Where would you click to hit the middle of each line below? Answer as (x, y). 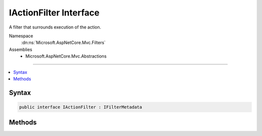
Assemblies (21, 49)
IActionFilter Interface (54, 13)
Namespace (21, 36)
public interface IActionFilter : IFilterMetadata (81, 107)
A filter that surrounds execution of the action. (55, 27)
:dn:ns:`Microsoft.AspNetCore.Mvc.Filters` (63, 43)
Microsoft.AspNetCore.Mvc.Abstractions (66, 56)
